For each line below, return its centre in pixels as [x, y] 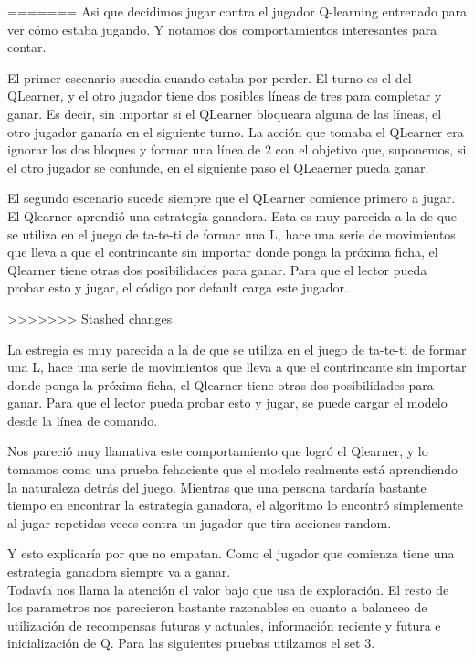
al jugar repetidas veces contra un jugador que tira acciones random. [200, 522]
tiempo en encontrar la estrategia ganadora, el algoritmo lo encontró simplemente [235, 505]
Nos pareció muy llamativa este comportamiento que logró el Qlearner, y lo [218, 451]
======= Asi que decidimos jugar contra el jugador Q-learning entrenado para [237, 11]
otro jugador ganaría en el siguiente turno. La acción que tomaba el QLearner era [236, 131]
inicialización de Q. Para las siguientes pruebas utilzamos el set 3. [191, 643]
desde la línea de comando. [83, 420]
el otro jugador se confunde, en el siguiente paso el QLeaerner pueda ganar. [218, 167]
